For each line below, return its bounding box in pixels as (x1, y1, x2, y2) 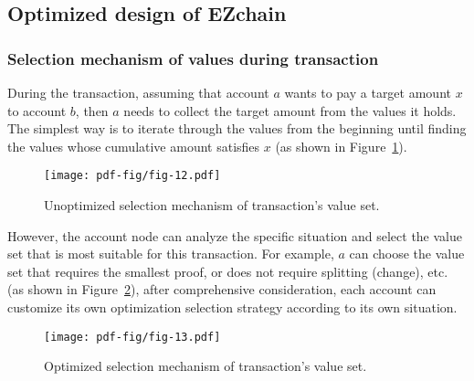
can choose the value (349, 244, 465, 263)
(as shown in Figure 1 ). (275, 136, 407, 155)
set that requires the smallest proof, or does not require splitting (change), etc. (7, 261, 448, 280)
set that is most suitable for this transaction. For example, (7, 244, 334, 263)
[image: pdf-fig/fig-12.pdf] (44, 169, 221, 183)
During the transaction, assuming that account (7, 83, 269, 101)
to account (7, 101, 67, 120)
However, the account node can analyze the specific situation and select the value (7, 226, 462, 245)
